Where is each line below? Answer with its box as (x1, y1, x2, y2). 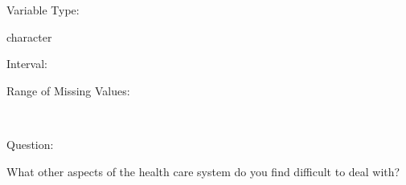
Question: (6, 135, 54, 152)
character (6, 28, 52, 45)
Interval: (6, 55, 47, 72)
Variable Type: (6, 2, 80, 18)
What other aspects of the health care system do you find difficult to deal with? (6, 163, 400, 179)
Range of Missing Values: (6, 82, 130, 99)
